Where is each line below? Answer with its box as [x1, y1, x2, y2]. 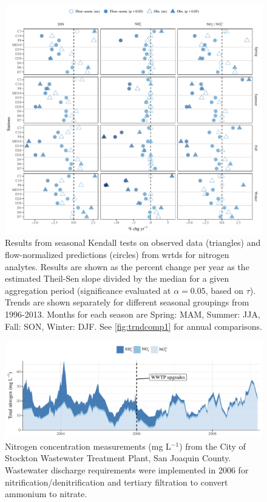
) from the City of [179, 439, 246, 452]
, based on [205, 284, 244, 296]
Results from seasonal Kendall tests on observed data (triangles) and [5, 236, 261, 249]
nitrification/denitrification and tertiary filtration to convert [5, 475, 228, 488]
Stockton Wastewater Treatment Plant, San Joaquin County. [5, 451, 231, 464]
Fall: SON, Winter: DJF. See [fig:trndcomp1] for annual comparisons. [5, 319, 262, 332]
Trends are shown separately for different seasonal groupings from [5, 296, 249, 309]
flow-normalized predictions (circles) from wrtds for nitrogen [5, 248, 229, 260]
